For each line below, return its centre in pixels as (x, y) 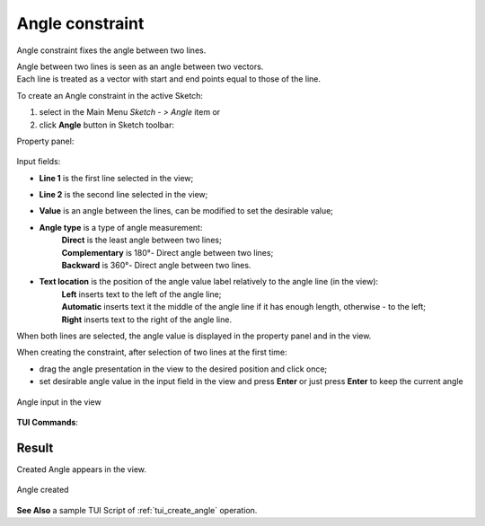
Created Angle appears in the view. (82, 469)
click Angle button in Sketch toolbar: (107, 125)
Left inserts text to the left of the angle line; (141, 294)
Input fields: (39, 162)
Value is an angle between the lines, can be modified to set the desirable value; (186, 211)
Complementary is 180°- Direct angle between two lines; (168, 252)
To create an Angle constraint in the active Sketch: (110, 95)
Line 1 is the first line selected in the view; (116, 178)
